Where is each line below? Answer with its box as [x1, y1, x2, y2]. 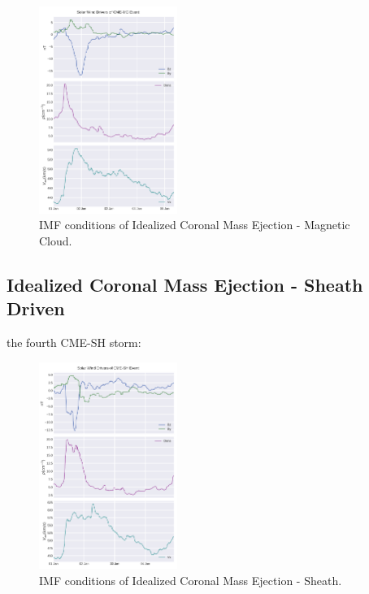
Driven [7, 296, 65, 321]
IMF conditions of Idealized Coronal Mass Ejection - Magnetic [39, 216, 350, 233]
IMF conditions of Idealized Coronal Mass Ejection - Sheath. [39, 571, 342, 588]
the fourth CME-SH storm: [7, 334, 141, 350]
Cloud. [39, 232, 72, 249]
